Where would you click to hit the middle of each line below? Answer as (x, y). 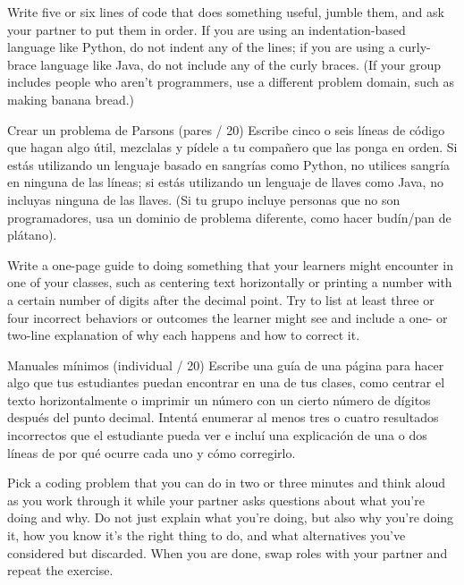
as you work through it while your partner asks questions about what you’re (216, 500)
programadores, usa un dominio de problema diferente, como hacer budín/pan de (229, 217)
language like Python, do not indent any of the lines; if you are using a (201, 47)
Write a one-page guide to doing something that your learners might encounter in (230, 264)
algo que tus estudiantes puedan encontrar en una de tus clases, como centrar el (226, 382)
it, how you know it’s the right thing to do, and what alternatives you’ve (207, 535)
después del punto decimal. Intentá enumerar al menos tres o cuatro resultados (223, 417)
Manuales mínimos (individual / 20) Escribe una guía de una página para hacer (226, 365)
